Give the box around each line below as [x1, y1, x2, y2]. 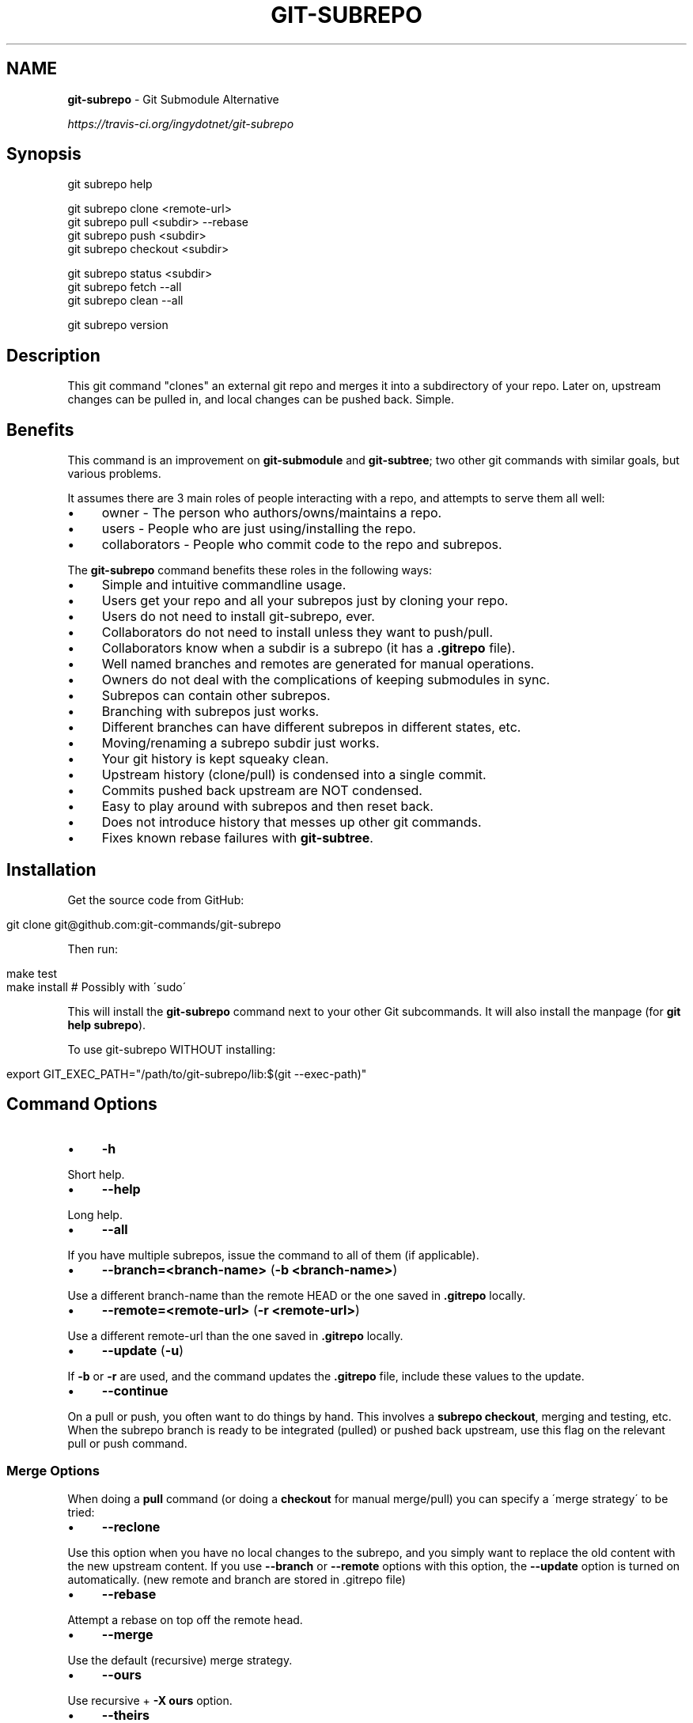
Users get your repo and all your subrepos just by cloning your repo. [101, 593, 509, 609]
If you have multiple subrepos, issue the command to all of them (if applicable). [67, 1248, 479, 1262]
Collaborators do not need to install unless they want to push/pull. [101, 624, 494, 641]
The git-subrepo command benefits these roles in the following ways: [67, 563, 432, 577]
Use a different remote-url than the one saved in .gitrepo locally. [67, 1328, 403, 1342]
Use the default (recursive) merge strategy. [67, 1653, 293, 1667]
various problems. [67, 467, 161, 481]
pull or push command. [67, 1436, 187, 1450]
